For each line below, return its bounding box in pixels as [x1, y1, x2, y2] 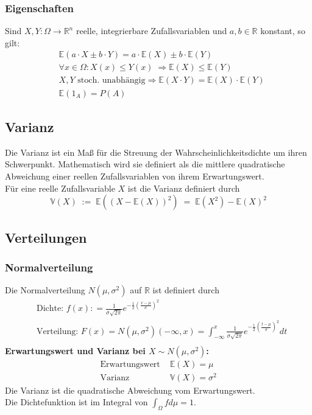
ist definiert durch [152, 284, 219, 296]
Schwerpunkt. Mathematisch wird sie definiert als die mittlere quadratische [5, 158, 285, 170]
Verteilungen [5, 228, 87, 246]
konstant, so [260, 24, 305, 37]
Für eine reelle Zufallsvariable [5, 181, 115, 194]
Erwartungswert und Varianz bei [5, 344, 146, 357]
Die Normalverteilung [5, 284, 85, 296]
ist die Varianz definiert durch [127, 181, 240, 194]
